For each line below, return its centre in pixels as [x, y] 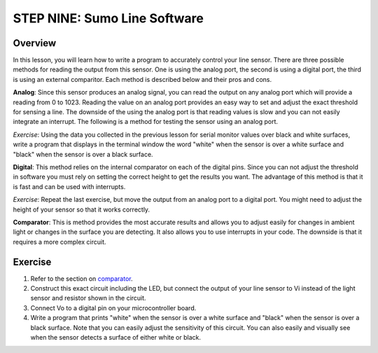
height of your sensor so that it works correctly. [82, 209]
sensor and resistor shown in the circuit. [88, 298]
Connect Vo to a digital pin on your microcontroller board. [113, 307]
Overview [35, 43]
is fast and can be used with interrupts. [69, 186]
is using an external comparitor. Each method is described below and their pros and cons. [142, 79]
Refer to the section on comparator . [82, 278]
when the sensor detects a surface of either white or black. [115, 337]
